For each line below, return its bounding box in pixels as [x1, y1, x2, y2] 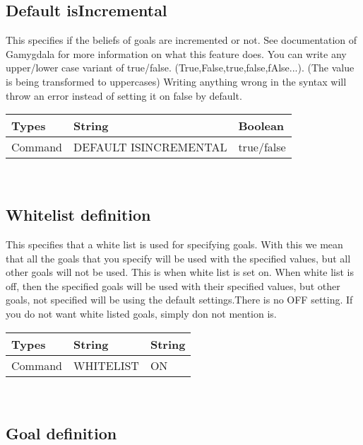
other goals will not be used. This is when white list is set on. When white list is [6, 265, 355, 279]
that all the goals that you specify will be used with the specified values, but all [6, 250, 351, 265]
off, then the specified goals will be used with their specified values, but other [6, 278, 340, 293]
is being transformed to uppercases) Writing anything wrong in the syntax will [6, 74, 347, 88]
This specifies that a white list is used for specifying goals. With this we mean [6, 236, 343, 251]
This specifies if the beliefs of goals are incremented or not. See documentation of [6, 33, 357, 47]
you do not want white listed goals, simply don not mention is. [6, 306, 277, 320]
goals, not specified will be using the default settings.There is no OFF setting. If [6, 292, 353, 307]
